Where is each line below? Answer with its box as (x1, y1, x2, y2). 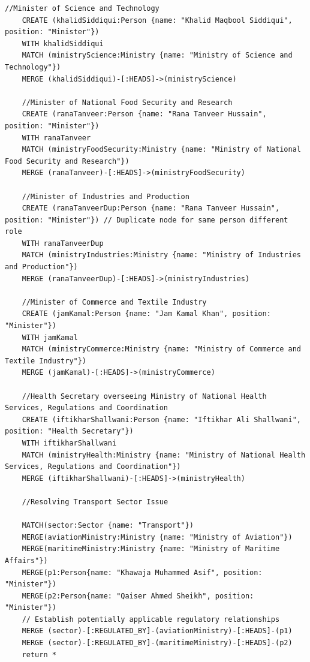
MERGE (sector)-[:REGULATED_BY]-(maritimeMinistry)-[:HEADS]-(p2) (22, 639, 293, 648)
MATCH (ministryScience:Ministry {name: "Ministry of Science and (22, 51, 293, 60)
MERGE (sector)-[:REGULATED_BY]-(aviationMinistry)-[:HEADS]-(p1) (22, 627, 293, 636)
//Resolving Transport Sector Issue (22, 497, 168, 506)
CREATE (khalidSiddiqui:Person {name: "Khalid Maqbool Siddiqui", (22, 16, 293, 25)
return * (22, 650, 56, 659)
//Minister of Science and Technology (5, 4, 159, 13)
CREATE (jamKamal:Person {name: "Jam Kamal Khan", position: (22, 309, 271, 318)
